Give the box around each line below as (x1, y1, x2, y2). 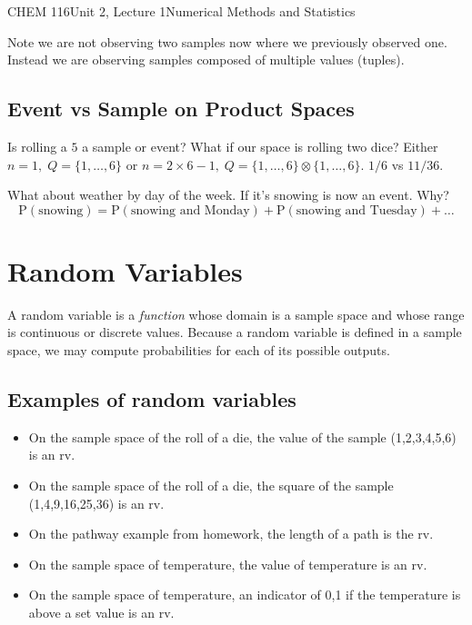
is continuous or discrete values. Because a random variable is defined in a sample (7, 322, 462, 342)
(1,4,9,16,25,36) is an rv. (28, 493, 165, 512)
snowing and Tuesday (296, 203, 417, 217)
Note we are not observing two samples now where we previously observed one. (7, 32, 447, 51)
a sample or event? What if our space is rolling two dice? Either (82, 136, 438, 155)
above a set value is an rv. (28, 603, 175, 622)
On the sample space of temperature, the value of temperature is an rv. (28, 554, 427, 573)
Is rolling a (7, 136, 67, 155)
